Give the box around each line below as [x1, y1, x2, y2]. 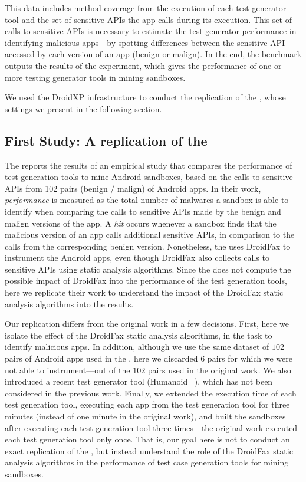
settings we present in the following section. [5, 102, 162, 114]
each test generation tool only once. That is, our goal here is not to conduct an [5, 433, 290, 445]
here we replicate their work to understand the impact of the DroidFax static [5, 286, 284, 299]
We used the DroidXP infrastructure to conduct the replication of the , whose [5, 91, 286, 103]
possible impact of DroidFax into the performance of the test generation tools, [5, 274, 287, 287]
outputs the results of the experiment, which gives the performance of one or [5, 59, 282, 71]
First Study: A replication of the [5, 131, 208, 149]
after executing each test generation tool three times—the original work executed [5, 421, 298, 434]
